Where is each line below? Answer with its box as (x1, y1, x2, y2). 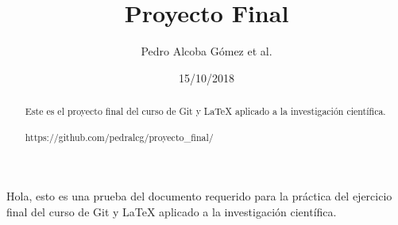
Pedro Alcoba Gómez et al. (141, 43, 272, 59)
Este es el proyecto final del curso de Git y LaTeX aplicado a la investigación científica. (25, 105, 386, 118)
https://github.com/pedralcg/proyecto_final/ (25, 131, 214, 144)
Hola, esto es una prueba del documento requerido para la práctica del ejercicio (6, 188, 392, 204)
